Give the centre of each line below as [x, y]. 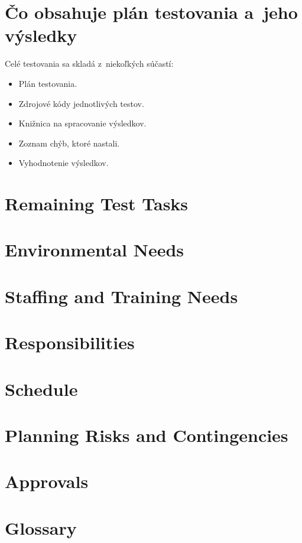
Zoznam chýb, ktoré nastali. [69, 143]
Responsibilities [70, 342]
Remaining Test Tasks [97, 204]
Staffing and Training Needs [121, 296]
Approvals [47, 481]
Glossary [41, 527]
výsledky [41, 35]
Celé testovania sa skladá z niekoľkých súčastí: [89, 64]
